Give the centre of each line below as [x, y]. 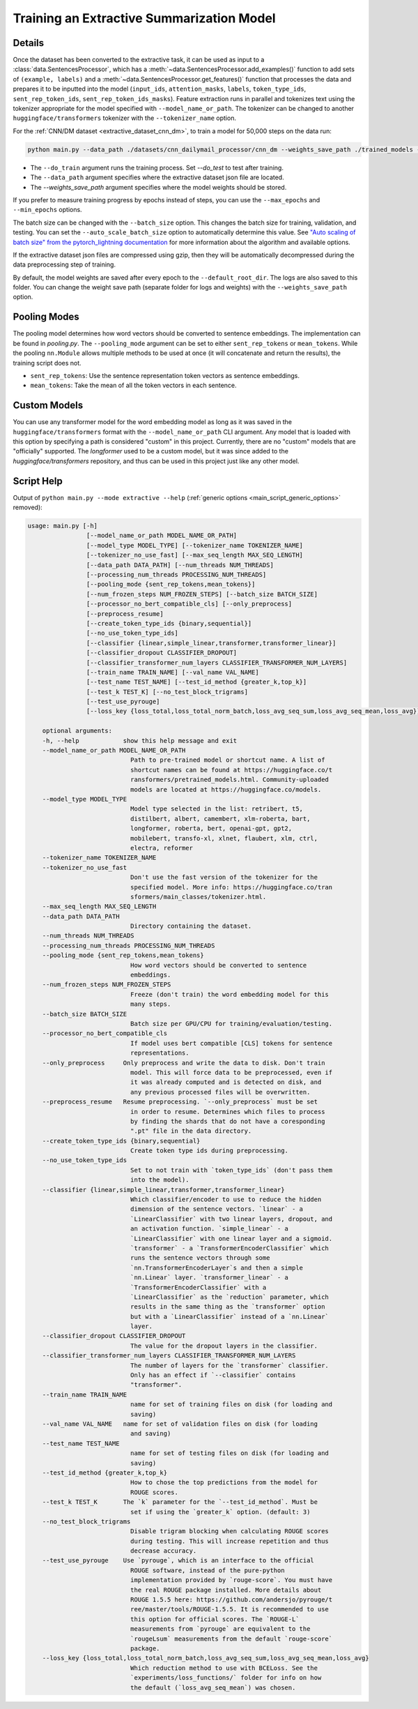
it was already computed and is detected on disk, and [226, 1082]
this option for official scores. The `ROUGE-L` [215, 1619]
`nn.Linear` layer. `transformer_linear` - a [209, 1278]
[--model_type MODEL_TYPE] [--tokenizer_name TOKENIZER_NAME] [194, 545]
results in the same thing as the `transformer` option [227, 1307]
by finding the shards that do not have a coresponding [227, 1121]
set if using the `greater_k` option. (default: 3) [220, 1512]
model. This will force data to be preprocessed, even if [231, 1072]
